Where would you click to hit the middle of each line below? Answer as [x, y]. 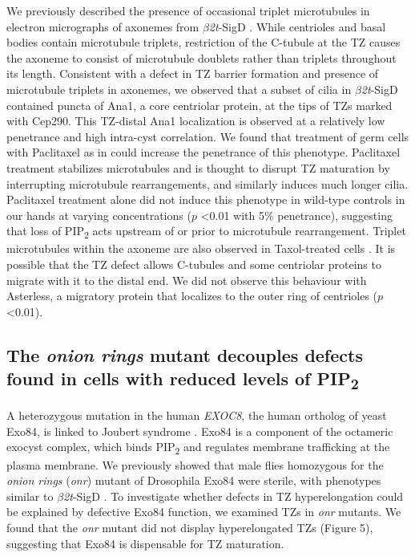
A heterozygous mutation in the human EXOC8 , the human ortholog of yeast [197, 415]
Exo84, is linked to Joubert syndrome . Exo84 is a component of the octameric [200, 431]
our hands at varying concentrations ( [99, 215]
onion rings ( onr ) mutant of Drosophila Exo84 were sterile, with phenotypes [194, 480]
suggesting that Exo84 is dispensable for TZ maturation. [145, 543]
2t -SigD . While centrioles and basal [297, 26]
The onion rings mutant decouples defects [185, 354]
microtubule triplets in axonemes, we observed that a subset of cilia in [179, 89]
